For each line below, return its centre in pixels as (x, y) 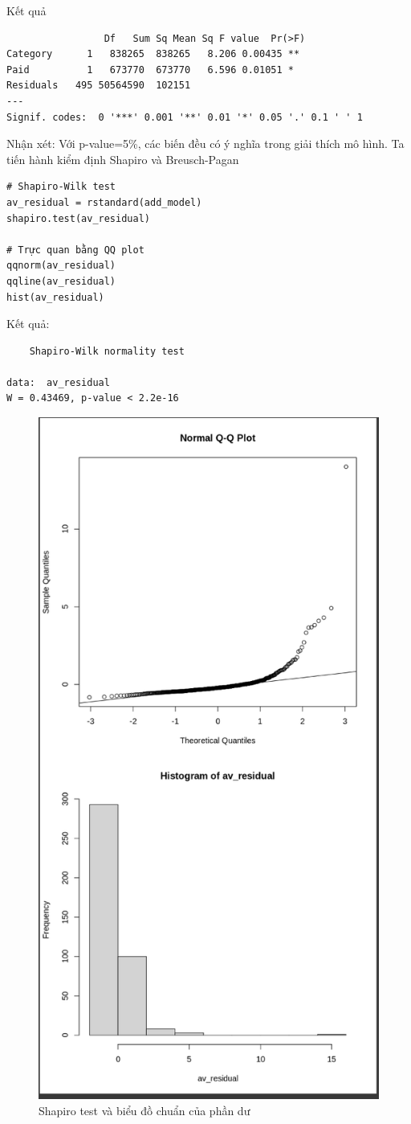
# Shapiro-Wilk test (61, 187)
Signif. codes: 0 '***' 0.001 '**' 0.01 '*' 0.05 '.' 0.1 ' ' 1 (185, 117)
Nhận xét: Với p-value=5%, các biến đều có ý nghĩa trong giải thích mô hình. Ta (205, 144)
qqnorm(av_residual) (61, 266)
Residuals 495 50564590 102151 (99, 86)
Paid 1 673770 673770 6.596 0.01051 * (150, 70)
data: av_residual (58, 382)
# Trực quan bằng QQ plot (75, 250)
